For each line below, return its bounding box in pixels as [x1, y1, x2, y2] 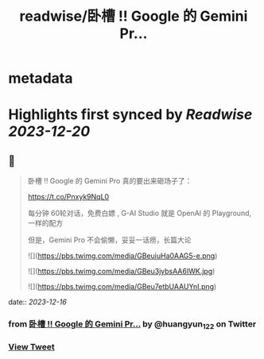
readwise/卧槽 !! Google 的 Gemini [19, 7, 248, 25]
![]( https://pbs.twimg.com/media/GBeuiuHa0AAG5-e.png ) [27, 251, 218, 261]
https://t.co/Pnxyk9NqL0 [27, 192, 110, 202]
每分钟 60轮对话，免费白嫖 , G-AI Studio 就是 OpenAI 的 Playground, [27, 208, 252, 218]
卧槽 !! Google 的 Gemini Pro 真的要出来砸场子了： [27, 176, 192, 186]
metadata [8, 69, 73, 87]
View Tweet [8, 342, 56, 353]
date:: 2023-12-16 [8, 297, 68, 307]
